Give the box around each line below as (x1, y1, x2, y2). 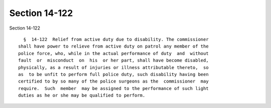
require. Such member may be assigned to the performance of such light (18, 85, 209, 91)
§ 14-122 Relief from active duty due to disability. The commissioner (23, 36, 209, 42)
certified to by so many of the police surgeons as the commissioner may (18, 78, 209, 84)
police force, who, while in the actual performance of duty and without (18, 50, 209, 56)
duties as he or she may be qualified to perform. (18, 92, 146, 98)
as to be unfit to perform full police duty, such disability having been (18, 71, 209, 77)
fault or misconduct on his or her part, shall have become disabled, (18, 57, 209, 63)
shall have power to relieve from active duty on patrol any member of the (18, 43, 209, 49)
